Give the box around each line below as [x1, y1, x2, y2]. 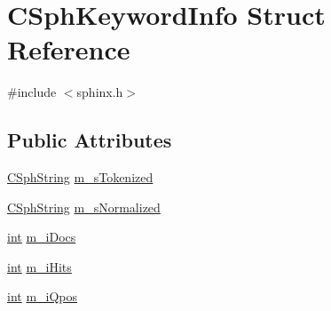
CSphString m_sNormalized [7, 197, 161, 216]
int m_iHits [7, 257, 72, 275]
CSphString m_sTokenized [7, 168, 154, 187]
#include [7, 83, 57, 101]
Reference [7, 31, 130, 68]
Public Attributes [7, 126, 172, 154]
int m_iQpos [7, 287, 78, 306]
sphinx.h [76, 83, 123, 101]
